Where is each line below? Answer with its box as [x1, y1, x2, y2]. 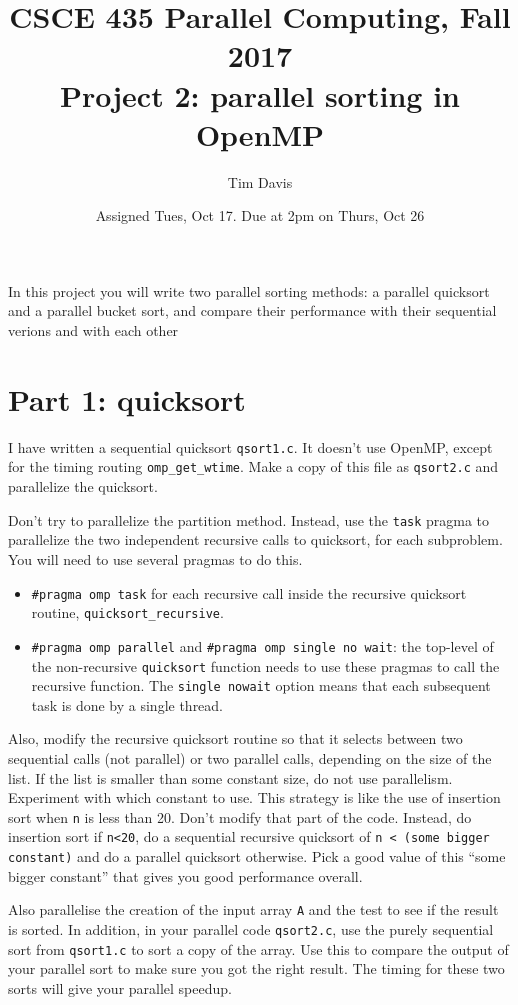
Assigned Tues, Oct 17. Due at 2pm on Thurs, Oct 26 [95, 205, 425, 226]
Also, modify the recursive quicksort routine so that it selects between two [8, 728, 463, 749]
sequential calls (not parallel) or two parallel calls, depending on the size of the [8, 748, 492, 768]
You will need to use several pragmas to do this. [8, 548, 303, 569]
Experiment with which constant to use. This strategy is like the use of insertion [8, 787, 501, 808]
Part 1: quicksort [8, 378, 246, 419]
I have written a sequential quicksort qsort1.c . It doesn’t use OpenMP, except [8, 436, 493, 457]
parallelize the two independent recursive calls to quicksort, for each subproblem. [8, 529, 503, 550]
